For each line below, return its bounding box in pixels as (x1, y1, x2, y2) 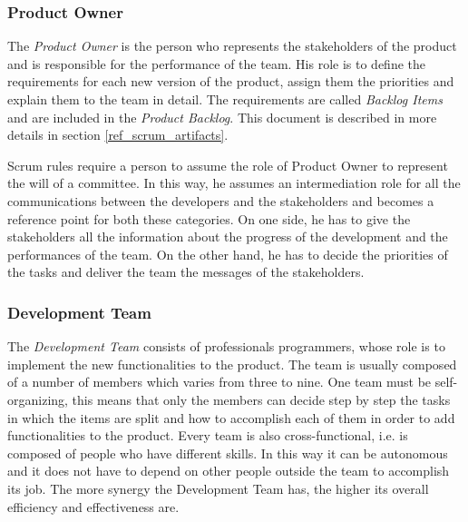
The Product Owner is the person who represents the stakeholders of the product (7, 36, 457, 55)
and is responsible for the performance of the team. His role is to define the (7, 54, 426, 73)
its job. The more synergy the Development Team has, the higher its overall (7, 478, 429, 497)
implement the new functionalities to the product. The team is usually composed (7, 354, 457, 373)
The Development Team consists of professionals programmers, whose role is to (7, 337, 445, 356)
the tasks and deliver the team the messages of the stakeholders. (7, 262, 365, 281)
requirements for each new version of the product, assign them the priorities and (7, 72, 454, 91)
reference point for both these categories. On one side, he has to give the (7, 209, 411, 228)
